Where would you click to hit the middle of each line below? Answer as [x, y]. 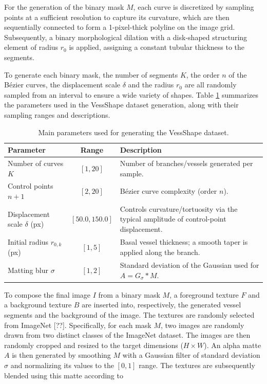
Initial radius [28, 241]
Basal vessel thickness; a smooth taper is [184, 242]
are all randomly [211, 85]
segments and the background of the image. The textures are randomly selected [129, 315]
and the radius [151, 85]
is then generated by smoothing [61, 355]
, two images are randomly [203, 325]
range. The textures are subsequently [197, 365]
